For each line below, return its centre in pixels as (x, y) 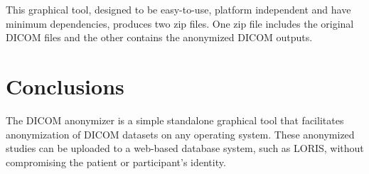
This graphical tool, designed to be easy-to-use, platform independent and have (178, 9)
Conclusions (65, 86)
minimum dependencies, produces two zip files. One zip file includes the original (180, 23)
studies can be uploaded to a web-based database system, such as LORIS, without (185, 148)
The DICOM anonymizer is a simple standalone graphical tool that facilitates (175, 120)
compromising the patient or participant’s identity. (116, 162)
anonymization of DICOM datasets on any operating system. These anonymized (180, 134)
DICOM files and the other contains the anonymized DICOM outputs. (159, 37)
